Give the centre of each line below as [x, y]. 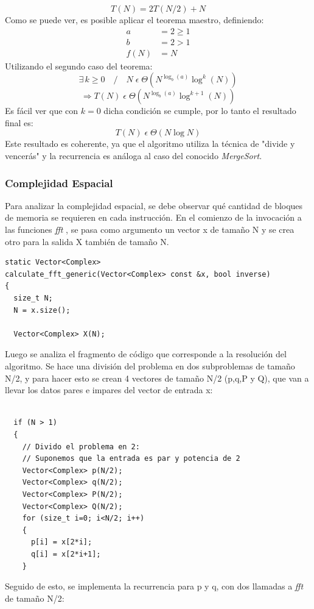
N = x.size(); [42, 310]
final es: [19, 122]
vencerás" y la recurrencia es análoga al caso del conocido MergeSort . [134, 156]
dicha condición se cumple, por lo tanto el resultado [200, 111]
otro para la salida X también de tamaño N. [87, 241]
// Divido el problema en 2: [81, 447]
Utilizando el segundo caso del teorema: [79, 66]
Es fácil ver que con [42, 111]
